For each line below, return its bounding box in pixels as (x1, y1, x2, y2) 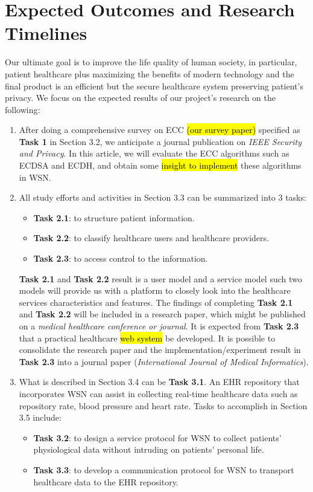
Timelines (5, 21, 87, 45)
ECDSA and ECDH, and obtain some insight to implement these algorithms (19, 159, 302, 172)
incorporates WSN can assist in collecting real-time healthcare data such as (19, 387, 298, 400)
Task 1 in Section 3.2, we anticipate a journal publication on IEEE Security (19, 135, 302, 147)
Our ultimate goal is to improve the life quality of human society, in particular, (5, 56, 297, 68)
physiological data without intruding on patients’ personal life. (33, 443, 264, 456)
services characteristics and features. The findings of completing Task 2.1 (19, 296, 293, 308)
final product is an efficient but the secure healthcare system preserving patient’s (5, 79, 303, 92)
